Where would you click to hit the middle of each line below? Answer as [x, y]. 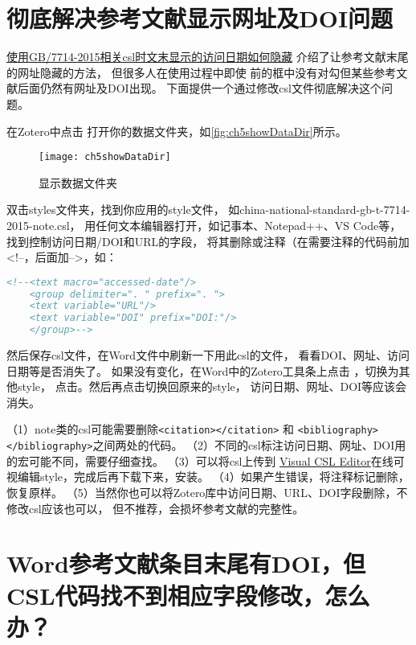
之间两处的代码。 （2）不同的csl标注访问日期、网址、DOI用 [249, 445]
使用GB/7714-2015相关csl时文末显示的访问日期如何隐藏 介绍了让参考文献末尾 [208, 57]
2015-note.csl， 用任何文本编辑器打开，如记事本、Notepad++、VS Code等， [204, 225]
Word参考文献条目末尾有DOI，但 [186, 563]
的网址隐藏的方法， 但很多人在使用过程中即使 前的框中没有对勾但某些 [190, 72]
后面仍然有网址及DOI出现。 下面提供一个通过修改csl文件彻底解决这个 [199, 88]
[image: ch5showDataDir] [105, 157]
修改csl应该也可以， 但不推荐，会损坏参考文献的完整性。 [155, 508]
